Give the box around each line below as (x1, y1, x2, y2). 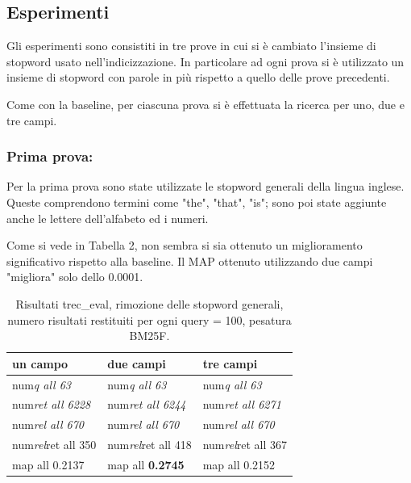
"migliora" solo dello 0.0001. (6, 268, 143, 285)
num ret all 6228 (12, 396, 91, 413)
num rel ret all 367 (202, 436, 287, 453)
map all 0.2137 (12, 456, 85, 472)
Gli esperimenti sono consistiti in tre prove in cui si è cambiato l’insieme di (6, 37, 376, 54)
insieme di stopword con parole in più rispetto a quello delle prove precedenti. (6, 69, 390, 86)
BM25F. (129, 327, 170, 344)
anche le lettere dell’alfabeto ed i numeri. (6, 209, 209, 226)
